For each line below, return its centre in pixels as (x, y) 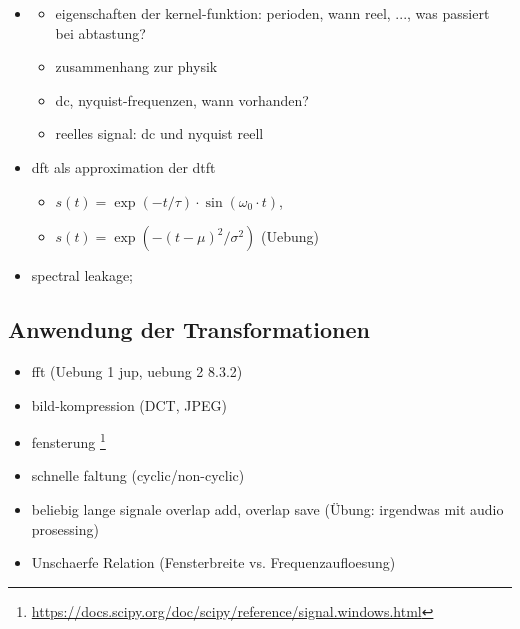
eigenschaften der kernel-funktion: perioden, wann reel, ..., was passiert (272, 13)
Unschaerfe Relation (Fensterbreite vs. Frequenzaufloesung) (213, 562)
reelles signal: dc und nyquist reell (159, 133)
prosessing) (65, 528)
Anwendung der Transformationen (189, 329)
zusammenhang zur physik (136, 66)
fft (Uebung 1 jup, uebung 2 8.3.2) (137, 370)
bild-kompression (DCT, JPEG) (129, 404)
